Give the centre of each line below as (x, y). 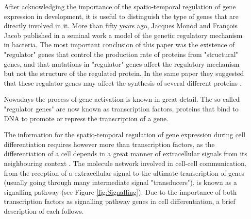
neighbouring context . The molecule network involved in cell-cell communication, (125, 163)
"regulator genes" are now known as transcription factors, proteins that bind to (121, 108)
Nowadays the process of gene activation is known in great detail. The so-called (122, 99)
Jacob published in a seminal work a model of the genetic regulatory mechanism (123, 35)
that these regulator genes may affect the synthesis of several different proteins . (123, 82)
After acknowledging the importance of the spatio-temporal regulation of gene (120, 6)
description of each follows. (44, 210)
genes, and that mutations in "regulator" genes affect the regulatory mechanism (122, 64)
